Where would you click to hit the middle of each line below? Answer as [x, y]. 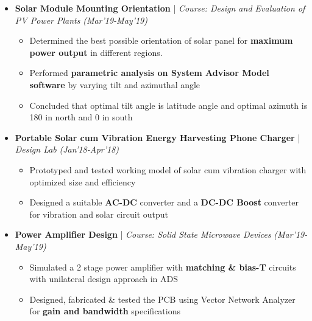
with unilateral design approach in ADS [104, 279]
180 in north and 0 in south [81, 117]
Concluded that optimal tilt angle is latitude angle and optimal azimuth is [168, 105]
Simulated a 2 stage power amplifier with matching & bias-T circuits [163, 267]
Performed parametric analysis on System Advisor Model [149, 73]
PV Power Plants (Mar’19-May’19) [81, 20]
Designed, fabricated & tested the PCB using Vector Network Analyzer [162, 299]
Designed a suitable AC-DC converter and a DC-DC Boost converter [164, 202]
